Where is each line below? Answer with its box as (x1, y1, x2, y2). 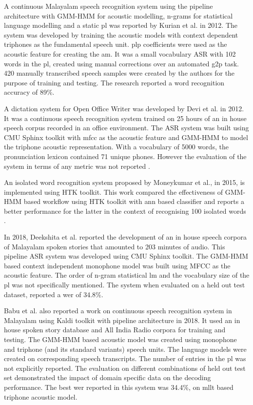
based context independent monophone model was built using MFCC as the (4, 260, 231, 270)
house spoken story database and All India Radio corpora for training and (4, 324, 226, 335)
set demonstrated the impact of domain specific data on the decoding (4, 372, 211, 383)
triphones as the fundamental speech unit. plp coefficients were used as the (4, 39, 227, 49)
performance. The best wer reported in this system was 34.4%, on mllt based (4, 382, 234, 392)
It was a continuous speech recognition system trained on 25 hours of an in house (4, 113, 247, 123)
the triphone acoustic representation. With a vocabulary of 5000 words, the (4, 142, 229, 152)
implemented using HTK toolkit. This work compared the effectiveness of (4, 186, 223, 197)
